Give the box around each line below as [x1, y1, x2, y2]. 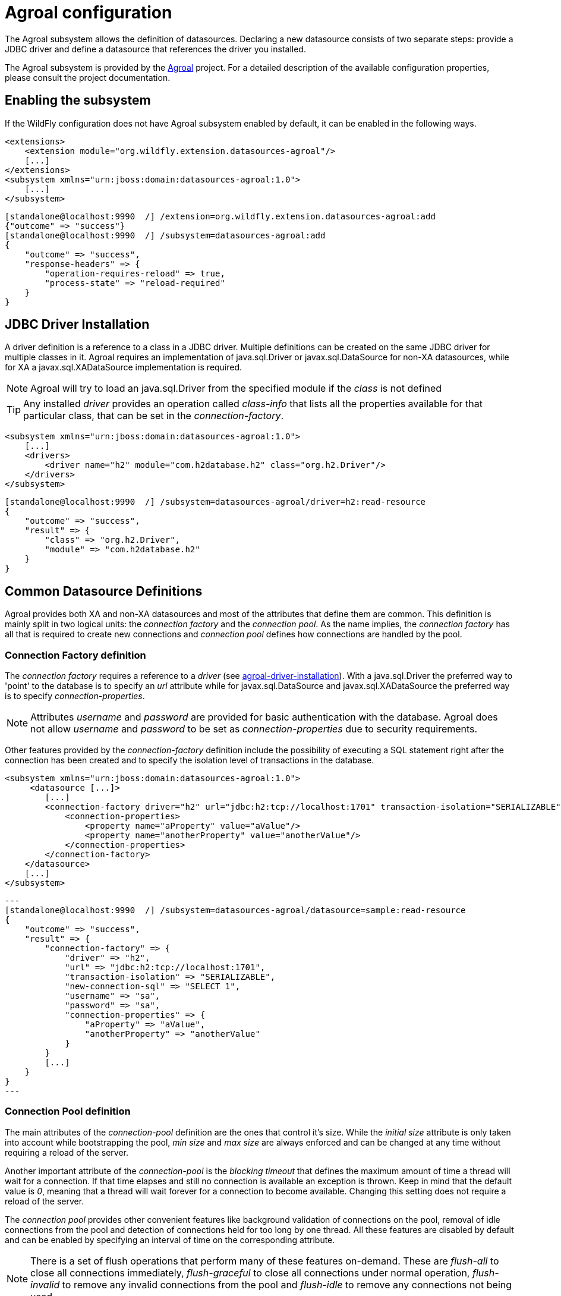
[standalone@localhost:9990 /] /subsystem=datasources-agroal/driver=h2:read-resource [5, 497, 426, 507]
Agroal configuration [5, 2, 172, 23]
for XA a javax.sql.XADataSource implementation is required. [5, 362, 242, 373]
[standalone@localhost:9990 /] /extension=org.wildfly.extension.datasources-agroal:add [5, 211, 436, 221]
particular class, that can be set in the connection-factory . [23, 410, 284, 422]
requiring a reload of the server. [5, 1147, 129, 1157]
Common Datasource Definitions [5, 583, 203, 599]
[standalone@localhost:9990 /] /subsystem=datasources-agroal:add [5, 230, 326, 240]
